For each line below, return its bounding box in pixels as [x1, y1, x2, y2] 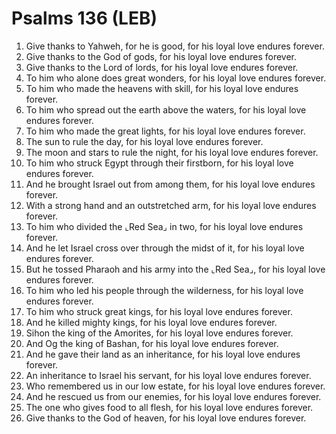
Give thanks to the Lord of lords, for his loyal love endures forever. [25, 61, 299, 73]
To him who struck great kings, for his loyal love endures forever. [25, 305, 293, 317]
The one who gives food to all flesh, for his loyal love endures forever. [25, 401, 314, 413]
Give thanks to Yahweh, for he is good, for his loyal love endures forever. [25, 40, 325, 52]
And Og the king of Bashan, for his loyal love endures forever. [25, 337, 279, 349]
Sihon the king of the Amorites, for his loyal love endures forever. [25, 327, 294, 339]
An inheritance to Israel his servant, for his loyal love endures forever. [25, 369, 312, 381]
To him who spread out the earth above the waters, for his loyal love [25, 103, 307, 116]
